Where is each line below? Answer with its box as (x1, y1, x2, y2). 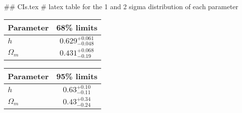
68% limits (56, 21, 98, 33)
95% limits (56, 70, 98, 82)
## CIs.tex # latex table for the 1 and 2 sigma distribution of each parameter (4, 1, 239, 11)
